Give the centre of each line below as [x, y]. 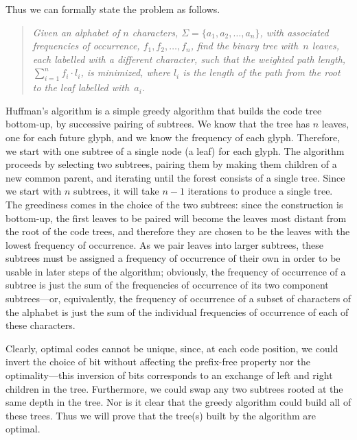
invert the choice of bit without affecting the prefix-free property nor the [158, 362]
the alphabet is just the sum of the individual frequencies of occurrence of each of [177, 311]
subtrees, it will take [116, 191]
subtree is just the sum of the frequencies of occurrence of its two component [167, 285]
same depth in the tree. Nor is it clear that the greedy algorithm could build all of [178, 402]
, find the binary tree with [244, 46]
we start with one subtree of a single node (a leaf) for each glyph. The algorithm [175, 150]
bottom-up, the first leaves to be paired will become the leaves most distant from [176, 218]
